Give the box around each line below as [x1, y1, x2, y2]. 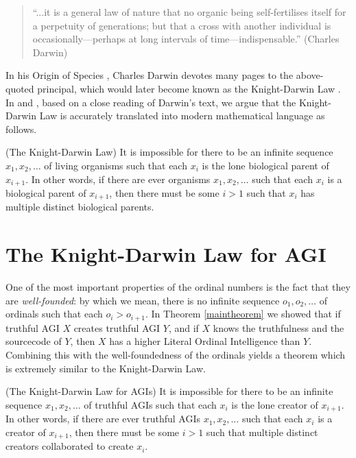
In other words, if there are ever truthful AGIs [5, 411, 200, 426]
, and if [168, 320, 199, 335]
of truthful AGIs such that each [84, 397, 217, 411]
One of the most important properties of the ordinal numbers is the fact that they [5, 280, 351, 294]
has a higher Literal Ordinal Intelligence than [109, 334, 300, 348]
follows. [5, 121, 37, 136]
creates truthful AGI [73, 320, 161, 335]
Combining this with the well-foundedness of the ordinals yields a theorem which [5, 347, 346, 361]
